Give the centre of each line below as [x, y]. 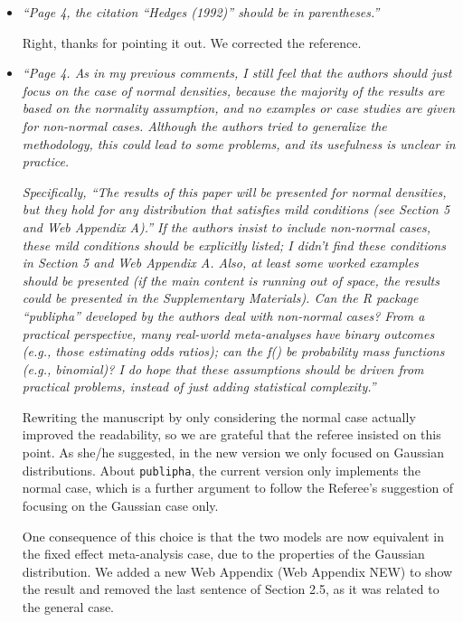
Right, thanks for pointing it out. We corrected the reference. [192, 42]
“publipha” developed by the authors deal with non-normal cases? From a [223, 315]
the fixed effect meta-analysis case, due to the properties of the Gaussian [223, 554]
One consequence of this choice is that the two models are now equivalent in [233, 536]
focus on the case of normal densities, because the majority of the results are [233, 90]
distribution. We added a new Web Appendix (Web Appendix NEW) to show [237, 571]
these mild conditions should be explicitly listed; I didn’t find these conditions [234, 245]
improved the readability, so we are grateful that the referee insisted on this [231, 434]
